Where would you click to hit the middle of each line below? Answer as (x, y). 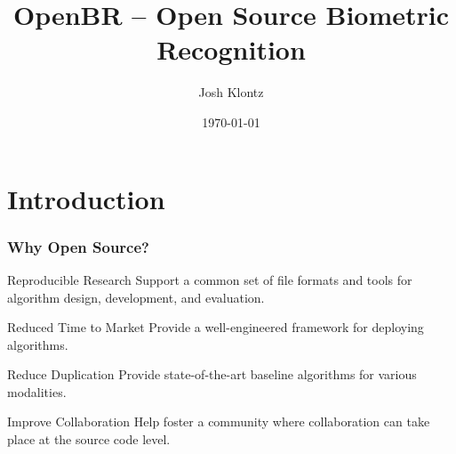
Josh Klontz (231, 92)
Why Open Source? (78, 246)
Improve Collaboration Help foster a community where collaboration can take (219, 422)
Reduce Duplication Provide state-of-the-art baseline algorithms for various (212, 374)
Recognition (231, 49)
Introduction (86, 198)
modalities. (37, 391)
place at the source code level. (89, 439)
